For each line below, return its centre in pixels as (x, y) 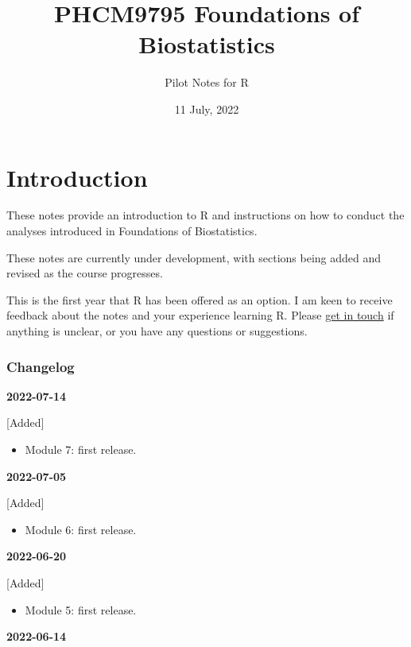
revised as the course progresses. (85, 273)
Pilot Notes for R (207, 82)
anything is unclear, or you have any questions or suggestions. (157, 331)
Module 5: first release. (81, 609)
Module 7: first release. (81, 449)
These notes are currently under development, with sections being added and (194, 257)
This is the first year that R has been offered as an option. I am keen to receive (200, 299)
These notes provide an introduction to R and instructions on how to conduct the (205, 215)
